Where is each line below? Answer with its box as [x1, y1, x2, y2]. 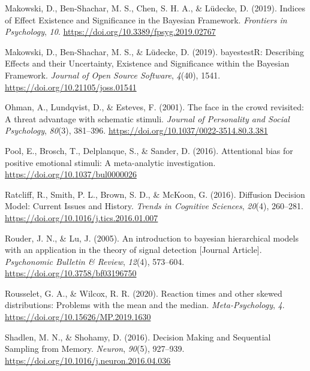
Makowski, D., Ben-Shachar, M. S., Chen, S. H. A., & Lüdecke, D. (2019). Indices [5, 2, 306, 14]
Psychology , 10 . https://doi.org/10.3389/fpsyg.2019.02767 [5, 25, 216, 38]
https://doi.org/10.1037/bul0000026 [5, 168, 137, 180]
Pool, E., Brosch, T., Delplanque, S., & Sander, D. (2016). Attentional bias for [5, 144, 293, 156]
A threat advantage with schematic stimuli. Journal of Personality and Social [5, 112, 290, 125]
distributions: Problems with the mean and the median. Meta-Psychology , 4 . [5, 298, 285, 311]
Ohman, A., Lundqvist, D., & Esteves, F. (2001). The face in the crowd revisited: [5, 101, 304, 113]
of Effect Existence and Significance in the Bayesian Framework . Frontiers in [5, 13, 287, 26]
